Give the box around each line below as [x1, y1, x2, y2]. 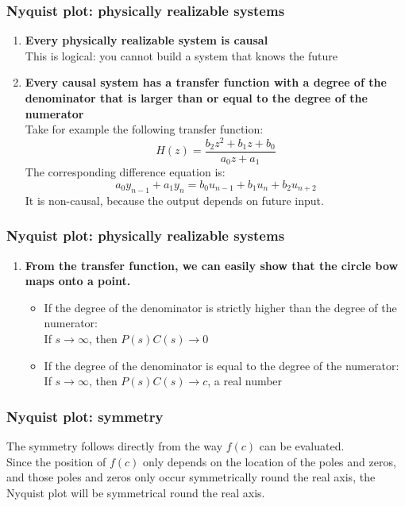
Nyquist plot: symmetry [6, 406, 164, 426]
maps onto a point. [25, 272, 131, 289]
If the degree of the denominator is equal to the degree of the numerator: [44, 357, 399, 373]
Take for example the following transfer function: [25, 121, 264, 137]
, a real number [207, 373, 283, 389]
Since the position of [6, 453, 106, 469]
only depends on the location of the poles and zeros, [143, 453, 396, 469]
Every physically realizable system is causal [25, 32, 268, 48]
